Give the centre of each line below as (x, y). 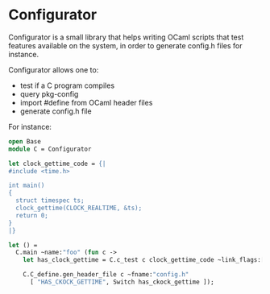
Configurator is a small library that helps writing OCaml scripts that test (126, 37)
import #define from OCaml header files (86, 102)
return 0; (32, 215)
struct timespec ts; (50, 201)
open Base (25, 141)
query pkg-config (49, 93)
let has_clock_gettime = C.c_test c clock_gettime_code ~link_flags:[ (144, 260)
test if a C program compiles (67, 85)
